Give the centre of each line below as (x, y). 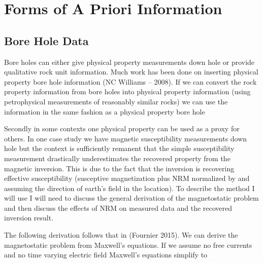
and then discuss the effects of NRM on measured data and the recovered (118, 208)
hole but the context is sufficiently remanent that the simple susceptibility (119, 148)
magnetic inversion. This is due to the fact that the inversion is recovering (119, 168)
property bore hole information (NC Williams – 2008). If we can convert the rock (130, 81)
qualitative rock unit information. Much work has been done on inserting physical (131, 72)
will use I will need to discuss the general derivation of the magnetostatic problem (131, 198)
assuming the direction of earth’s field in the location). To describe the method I (129, 188)
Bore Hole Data (46, 40)
